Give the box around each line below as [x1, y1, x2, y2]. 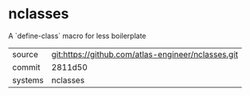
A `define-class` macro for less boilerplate [8, 31, 146, 40]
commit [12, 61, 41, 72]
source [12, 48, 38, 60]
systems [12, 75, 44, 86]
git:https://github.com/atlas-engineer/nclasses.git [51, 48, 239, 60]
